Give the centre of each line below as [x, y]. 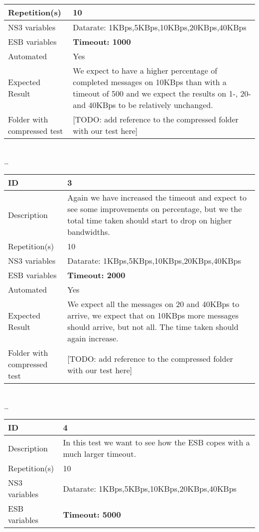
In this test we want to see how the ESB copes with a [156, 442]
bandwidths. [89, 232]
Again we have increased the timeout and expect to [157, 198]
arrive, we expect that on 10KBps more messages [153, 316]
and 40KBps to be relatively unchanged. [143, 105]
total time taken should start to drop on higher [150, 220]
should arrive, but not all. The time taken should [153, 327]
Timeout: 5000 [92, 514]
